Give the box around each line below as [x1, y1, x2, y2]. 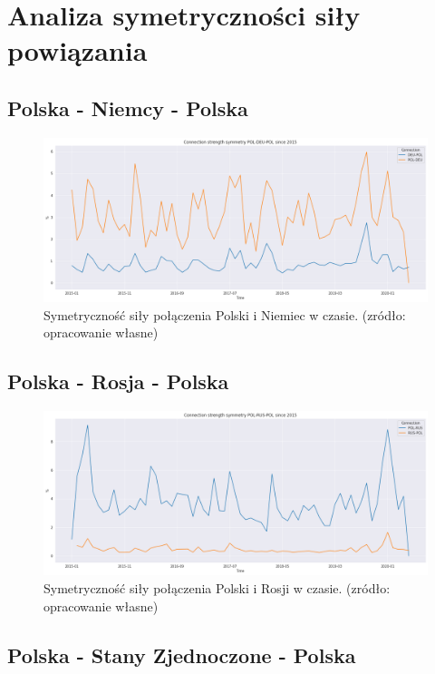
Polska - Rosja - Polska [7, 367, 229, 396]
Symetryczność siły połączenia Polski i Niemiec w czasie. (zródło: [43, 305, 406, 324]
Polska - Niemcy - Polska [7, 93, 248, 122]
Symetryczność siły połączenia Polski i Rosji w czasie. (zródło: [43, 579, 391, 598]
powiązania [7, 32, 148, 69]
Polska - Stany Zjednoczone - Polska [7, 640, 356, 669]
